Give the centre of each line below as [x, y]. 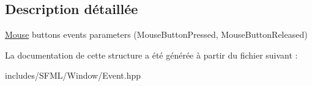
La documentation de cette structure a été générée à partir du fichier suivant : [151, 55]
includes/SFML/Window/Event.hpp [73, 75]
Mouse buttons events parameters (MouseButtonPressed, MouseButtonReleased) [156, 34]
